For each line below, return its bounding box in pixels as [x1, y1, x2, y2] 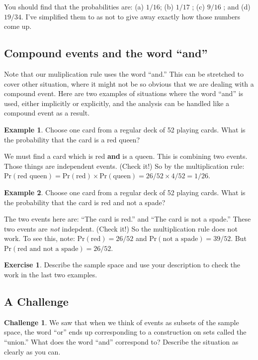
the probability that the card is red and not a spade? [4, 197, 166, 207]
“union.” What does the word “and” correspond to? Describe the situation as [4, 337, 239, 347]
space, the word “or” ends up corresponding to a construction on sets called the [4, 327, 247, 337]
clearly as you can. [4, 346, 61, 357]
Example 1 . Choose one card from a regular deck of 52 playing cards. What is [4, 124, 246, 134]
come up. [4, 21, 32, 31]
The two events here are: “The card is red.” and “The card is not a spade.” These [4, 214, 251, 224]
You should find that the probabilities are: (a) [4, 1, 144, 11]
